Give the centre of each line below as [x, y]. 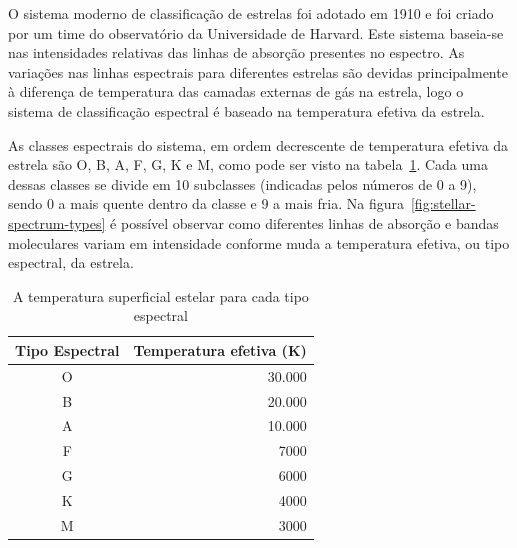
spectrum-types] [57, 222]
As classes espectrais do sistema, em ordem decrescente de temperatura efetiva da [258, 144]
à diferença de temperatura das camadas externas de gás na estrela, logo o [236, 91]
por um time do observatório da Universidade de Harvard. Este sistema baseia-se [256, 32]
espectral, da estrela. [71, 262]
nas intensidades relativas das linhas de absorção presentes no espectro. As [236, 52]
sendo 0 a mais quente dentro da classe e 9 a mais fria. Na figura [206, 203]
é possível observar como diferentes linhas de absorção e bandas [304, 222]
